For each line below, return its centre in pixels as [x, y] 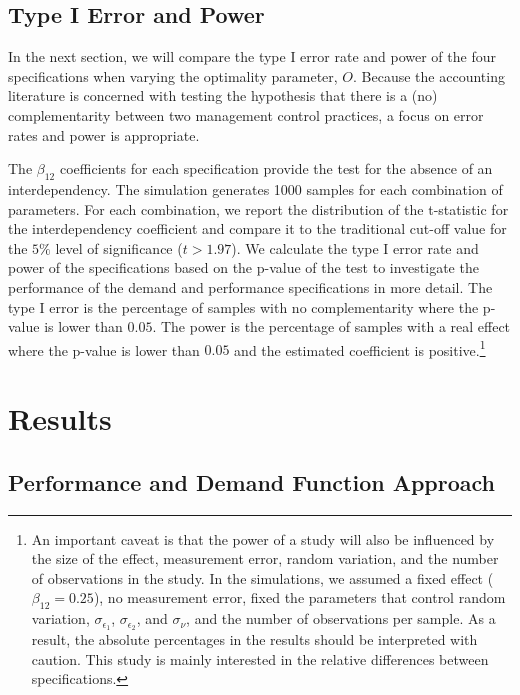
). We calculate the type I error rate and [355, 247]
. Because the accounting [429, 75]
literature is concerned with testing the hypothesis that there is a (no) [223, 95]
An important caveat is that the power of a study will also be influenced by [263, 538]
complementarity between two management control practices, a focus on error [246, 114]
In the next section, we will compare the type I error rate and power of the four [252, 56]
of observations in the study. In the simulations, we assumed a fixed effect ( [262, 577]
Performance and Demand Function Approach [252, 481]
